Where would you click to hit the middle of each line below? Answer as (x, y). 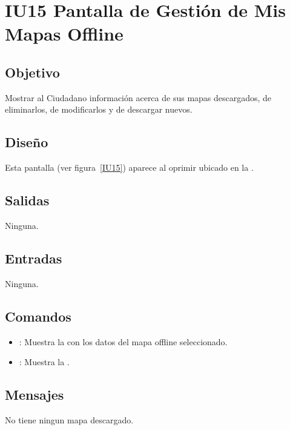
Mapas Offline (64, 34)
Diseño (27, 142)
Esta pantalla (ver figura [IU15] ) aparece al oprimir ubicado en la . (129, 167)
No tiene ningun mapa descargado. (69, 419)
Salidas (27, 200)
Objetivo (32, 72)
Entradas (34, 258)
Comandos (38, 316)
